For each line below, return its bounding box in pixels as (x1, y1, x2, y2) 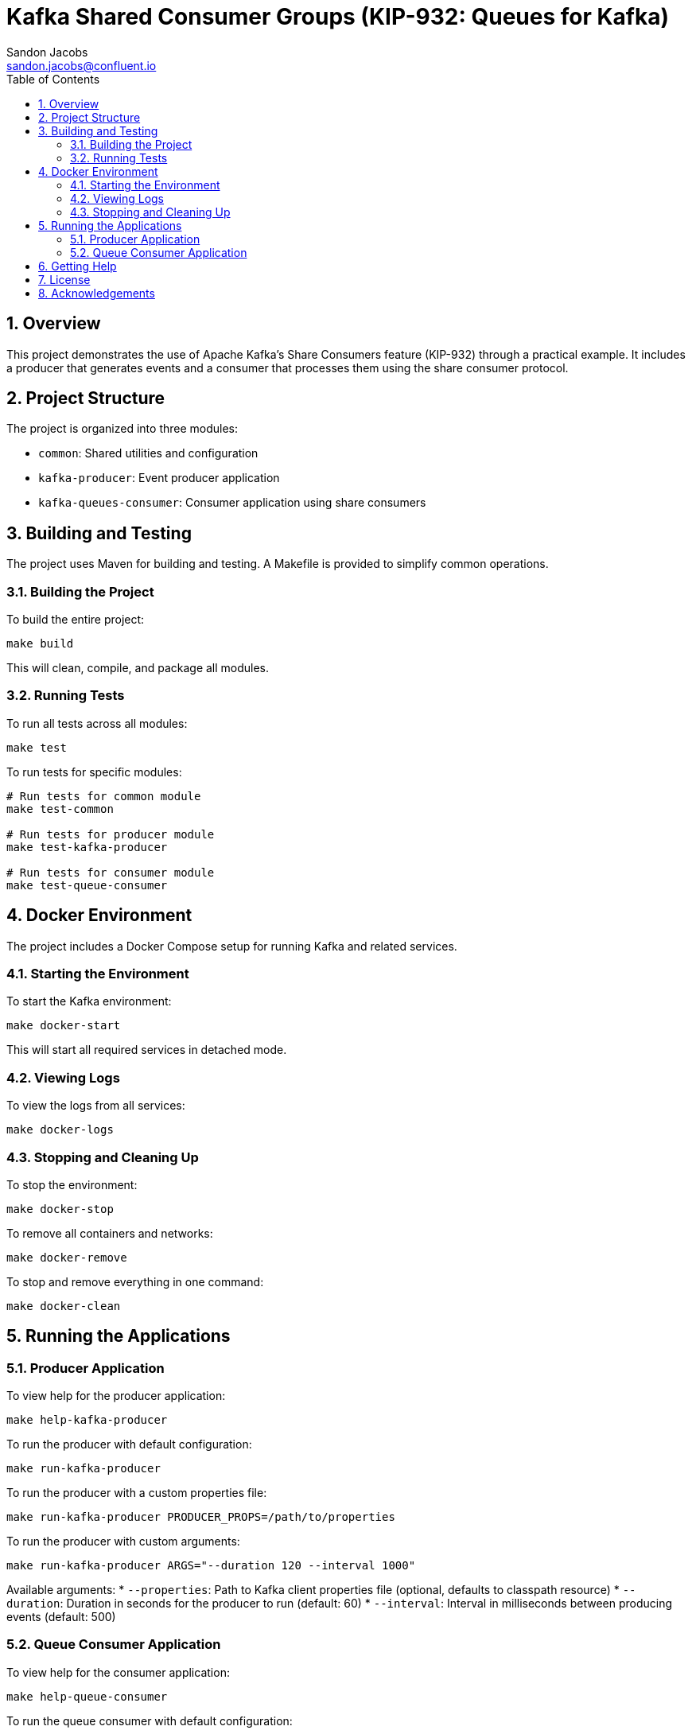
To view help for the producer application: (6, 1389, 226, 1403)
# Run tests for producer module (6, 827, 215, 841)
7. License (38, 272, 91, 286)
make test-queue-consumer (6, 878, 168, 892)
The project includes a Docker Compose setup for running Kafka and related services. (6, 939, 457, 953)
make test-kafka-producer (6, 840, 168, 853)
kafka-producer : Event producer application (38, 471, 280, 485)
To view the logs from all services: (6, 1098, 185, 1113)
